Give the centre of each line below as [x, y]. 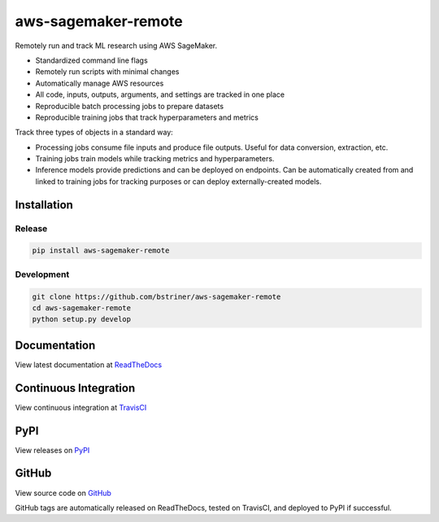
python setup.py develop [82, 319]
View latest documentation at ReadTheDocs [89, 364]
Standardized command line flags [91, 60]
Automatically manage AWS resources [100, 83]
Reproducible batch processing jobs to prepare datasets [129, 106]
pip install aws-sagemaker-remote [101, 251]
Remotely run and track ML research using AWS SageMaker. [116, 46]
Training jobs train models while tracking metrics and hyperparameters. [155, 159]
